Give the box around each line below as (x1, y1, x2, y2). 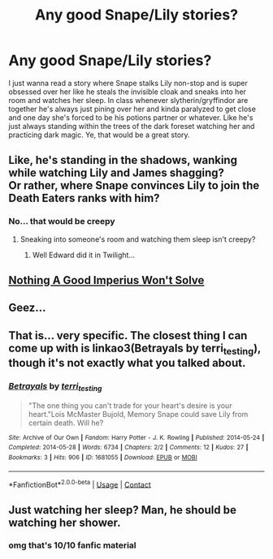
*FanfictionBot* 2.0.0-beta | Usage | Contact (8, 478, 152, 489)
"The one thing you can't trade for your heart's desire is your (28, 400, 232, 411)
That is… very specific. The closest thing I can (8, 329, 248, 342)
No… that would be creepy (8, 216, 115, 227)
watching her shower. (8, 515, 121, 529)
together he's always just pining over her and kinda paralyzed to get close (8, 104, 256, 114)
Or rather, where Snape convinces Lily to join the (8, 178, 260, 192)
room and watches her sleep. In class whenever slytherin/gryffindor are (8, 95, 249, 105)
